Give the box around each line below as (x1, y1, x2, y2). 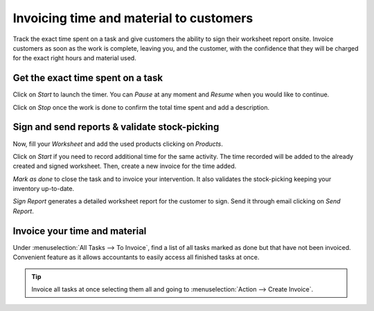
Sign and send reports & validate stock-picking (12, 121, 220, 133)
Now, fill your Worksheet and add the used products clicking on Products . (12, 140, 223, 148)
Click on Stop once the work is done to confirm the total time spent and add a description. (12, 103, 270, 111)
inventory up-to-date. (12, 185, 75, 193)
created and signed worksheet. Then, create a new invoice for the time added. (12, 162, 237, 170)
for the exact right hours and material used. (12, 54, 136, 62)
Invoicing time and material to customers (12, 10, 253, 26)
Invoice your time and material (12, 225, 147, 237)
